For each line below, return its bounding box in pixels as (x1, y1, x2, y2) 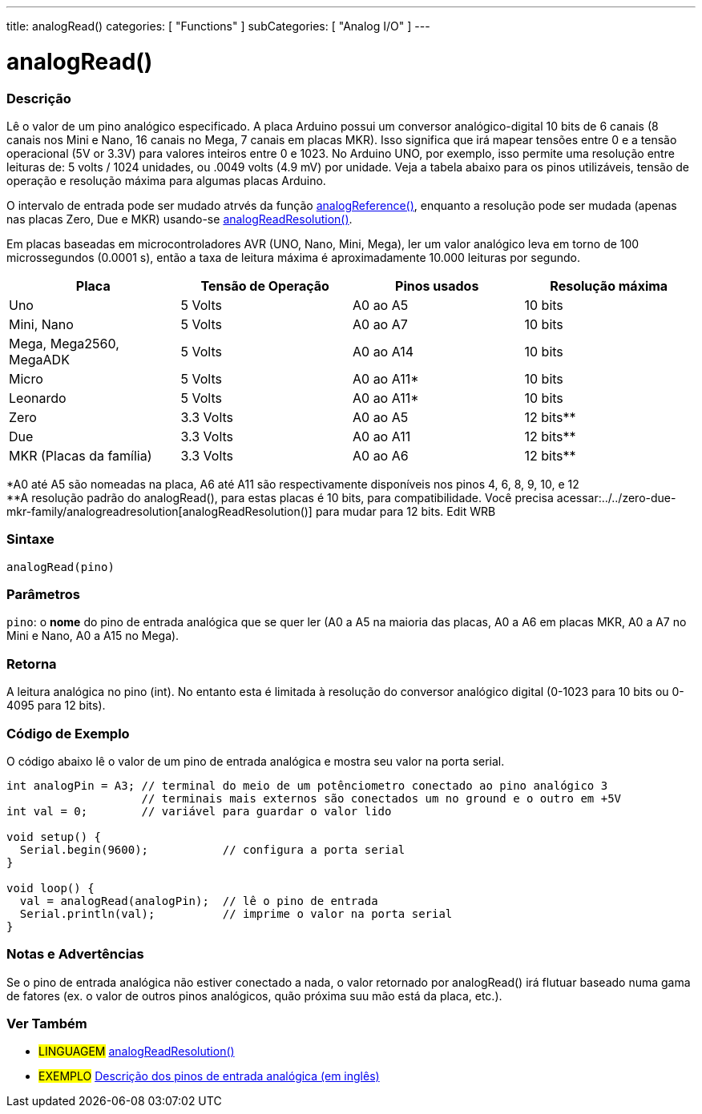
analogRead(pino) (6, 560, 115, 573)
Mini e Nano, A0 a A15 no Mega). (6, 629, 180, 643)
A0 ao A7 (353, 316, 408, 332)
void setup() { (6, 830, 102, 843)
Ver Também (6, 1015, 87, 1032)
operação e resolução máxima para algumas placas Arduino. (6, 173, 326, 187)
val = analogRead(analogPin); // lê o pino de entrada (19, 894, 378, 907)
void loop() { (6, 881, 95, 895)
